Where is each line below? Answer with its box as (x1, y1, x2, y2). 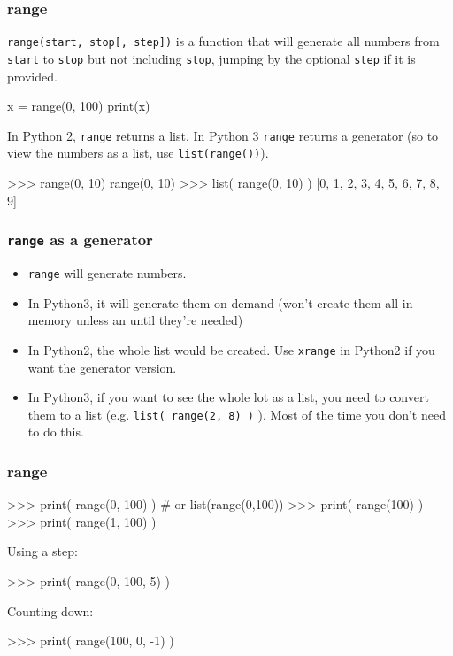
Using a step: (7, 542, 78, 560)
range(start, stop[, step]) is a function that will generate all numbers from (7, 32, 440, 50)
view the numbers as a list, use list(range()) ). (7, 143, 269, 162)
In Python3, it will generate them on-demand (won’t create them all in (27, 293, 413, 312)
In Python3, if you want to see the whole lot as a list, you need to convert (27, 388, 429, 406)
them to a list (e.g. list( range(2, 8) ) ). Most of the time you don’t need (27, 405, 446, 423)
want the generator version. (27, 358, 177, 376)
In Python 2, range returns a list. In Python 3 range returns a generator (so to (7, 126, 439, 144)
